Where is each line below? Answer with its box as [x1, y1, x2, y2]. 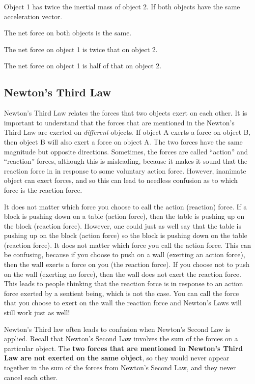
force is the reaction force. [4, 184, 82, 195]
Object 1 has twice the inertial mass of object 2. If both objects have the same [4, 1, 240, 11]
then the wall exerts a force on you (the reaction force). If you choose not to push [4, 259, 250, 269]
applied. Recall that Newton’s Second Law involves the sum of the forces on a [4, 333, 238, 344]
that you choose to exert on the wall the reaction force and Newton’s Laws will [4, 297, 242, 308]
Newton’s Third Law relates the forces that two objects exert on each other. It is [4, 108, 247, 118]
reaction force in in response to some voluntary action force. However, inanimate [4, 165, 246, 176]
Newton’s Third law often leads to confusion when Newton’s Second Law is [4, 324, 230, 334]
